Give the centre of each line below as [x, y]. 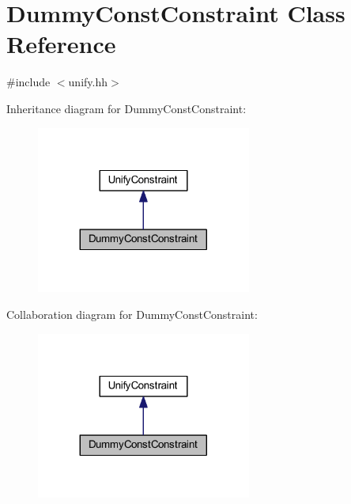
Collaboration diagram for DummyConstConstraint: [132, 314]
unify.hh [88, 82]
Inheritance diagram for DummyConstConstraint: [126, 108]
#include [28, 82]
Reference [61, 44]
